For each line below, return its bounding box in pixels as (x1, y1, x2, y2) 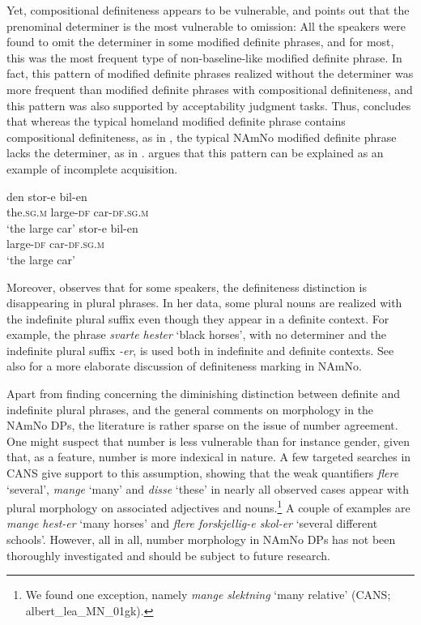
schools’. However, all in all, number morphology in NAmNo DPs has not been (6, 531, 396, 548)
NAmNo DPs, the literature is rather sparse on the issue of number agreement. (6, 417, 398, 434)
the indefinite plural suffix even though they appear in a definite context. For (6, 310, 389, 327)
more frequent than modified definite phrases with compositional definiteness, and (6, 80, 413, 97)
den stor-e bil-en (6, 187, 87, 204)
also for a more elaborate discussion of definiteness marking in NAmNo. (6, 357, 362, 375)
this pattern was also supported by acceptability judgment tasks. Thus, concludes (6, 96, 411, 113)
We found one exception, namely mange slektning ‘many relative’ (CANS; (25, 586, 391, 603)
